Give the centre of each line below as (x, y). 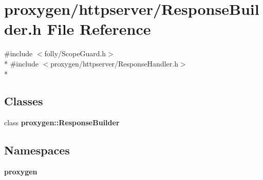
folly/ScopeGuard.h (75, 53)
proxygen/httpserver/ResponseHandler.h (114, 63)
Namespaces (37, 150)
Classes (24, 101)
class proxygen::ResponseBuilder (62, 122)
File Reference (99, 29)
